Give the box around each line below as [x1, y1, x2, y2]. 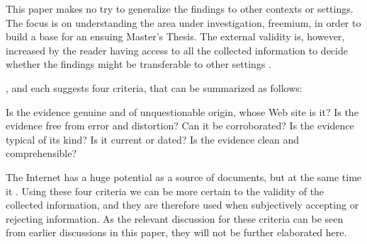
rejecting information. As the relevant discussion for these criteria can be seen [6, 211, 344, 226]
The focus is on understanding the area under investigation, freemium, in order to [6, 15, 361, 30]
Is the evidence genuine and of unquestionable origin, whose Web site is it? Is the [6, 104, 358, 119]
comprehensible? [6, 146, 77, 161]
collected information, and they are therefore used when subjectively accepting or [6, 197, 359, 212]
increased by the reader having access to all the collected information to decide [6, 42, 348, 57]
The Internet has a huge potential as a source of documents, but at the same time [6, 169, 362, 184]
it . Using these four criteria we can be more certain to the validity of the [6, 183, 324, 198]
